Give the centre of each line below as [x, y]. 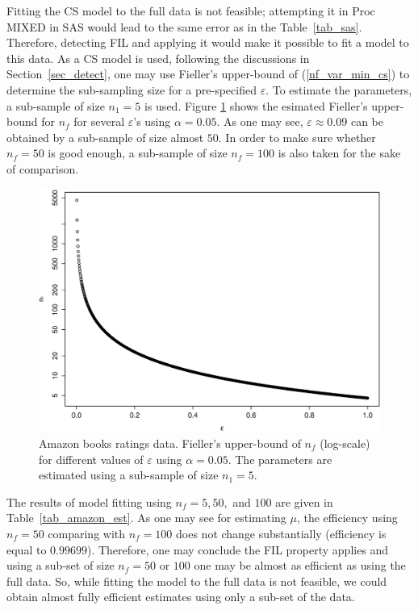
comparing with [87, 533]
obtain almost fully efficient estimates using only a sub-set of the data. [181, 597]
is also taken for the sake [339, 153]
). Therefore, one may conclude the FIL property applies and [238, 549]
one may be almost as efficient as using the [300, 565]
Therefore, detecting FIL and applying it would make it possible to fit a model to [208, 42]
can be [367, 121]
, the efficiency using [347, 518]
